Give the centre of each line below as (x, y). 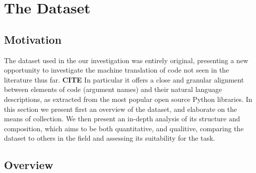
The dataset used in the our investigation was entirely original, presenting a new (126, 60)
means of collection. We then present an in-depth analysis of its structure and (122, 119)
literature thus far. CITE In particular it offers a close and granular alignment (124, 79)
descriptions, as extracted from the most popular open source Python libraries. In (128, 99)
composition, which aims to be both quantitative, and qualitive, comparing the (124, 128)
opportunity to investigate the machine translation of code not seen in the (117, 70)
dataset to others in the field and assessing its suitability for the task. (110, 138)
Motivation (33, 39)
